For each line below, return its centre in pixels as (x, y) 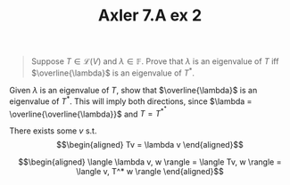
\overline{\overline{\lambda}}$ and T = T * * (88, 112)
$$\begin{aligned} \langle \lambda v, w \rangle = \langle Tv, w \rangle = (150, 162)
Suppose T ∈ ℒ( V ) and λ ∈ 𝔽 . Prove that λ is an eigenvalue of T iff (155, 61)
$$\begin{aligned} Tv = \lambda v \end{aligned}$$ (150, 145)
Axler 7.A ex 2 (150, 16)
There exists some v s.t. (53, 131)
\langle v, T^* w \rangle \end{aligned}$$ (150, 172)
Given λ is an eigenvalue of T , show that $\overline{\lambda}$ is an (133, 90)
